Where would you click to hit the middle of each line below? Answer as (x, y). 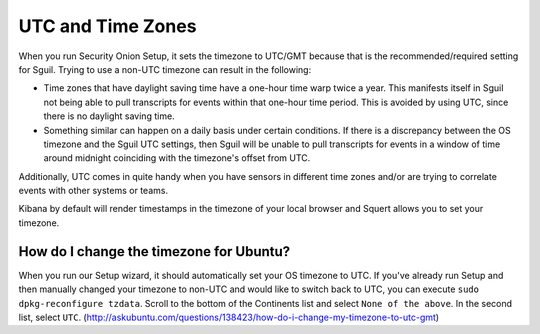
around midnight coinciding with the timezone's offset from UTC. (177, 158)
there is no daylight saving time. (109, 116)
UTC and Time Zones (107, 26)
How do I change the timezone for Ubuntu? (154, 251)
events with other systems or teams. (93, 191)
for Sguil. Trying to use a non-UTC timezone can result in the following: (165, 69)
